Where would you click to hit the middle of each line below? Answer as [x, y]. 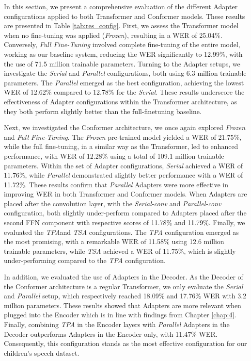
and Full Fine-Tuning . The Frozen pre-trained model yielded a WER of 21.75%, [123, 137]
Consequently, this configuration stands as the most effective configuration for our [125, 343]
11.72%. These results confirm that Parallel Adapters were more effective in [116, 184]
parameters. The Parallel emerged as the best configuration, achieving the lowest [124, 82]
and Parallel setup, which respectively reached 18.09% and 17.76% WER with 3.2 [125, 296]
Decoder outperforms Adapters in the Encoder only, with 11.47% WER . [111, 334]
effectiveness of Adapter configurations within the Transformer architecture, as [120, 101]
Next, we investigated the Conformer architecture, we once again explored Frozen [125, 127]
